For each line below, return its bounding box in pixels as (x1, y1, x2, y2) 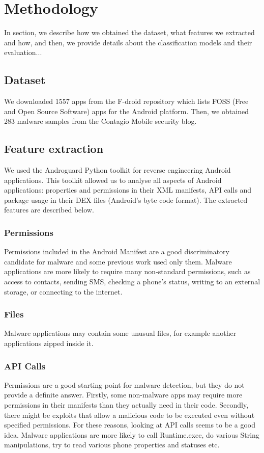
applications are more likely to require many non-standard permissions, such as (4, 266, 251, 277)
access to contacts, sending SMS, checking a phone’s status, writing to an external (4, 276, 260, 287)
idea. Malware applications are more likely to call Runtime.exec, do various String (4, 429, 259, 440)
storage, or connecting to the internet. (4, 286, 123, 297)
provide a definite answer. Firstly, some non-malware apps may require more (4, 389, 243, 400)
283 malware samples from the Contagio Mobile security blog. (4, 116, 197, 126)
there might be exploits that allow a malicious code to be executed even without (4, 409, 255, 420)
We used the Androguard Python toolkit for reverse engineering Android (4, 165, 231, 175)
